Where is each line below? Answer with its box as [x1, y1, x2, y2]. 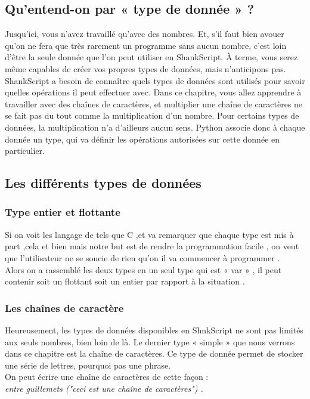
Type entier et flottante [5, 205, 120, 219]
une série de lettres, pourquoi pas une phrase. [5, 358, 171, 371]
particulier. [5, 144, 45, 157]
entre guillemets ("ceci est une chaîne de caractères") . [5, 382, 203, 394]
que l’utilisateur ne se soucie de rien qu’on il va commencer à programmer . [5, 251, 280, 264]
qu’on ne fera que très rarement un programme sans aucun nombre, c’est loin [5, 39, 287, 51]
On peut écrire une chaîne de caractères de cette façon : [5, 370, 209, 383]
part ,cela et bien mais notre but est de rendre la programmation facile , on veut [5, 240, 299, 252]
